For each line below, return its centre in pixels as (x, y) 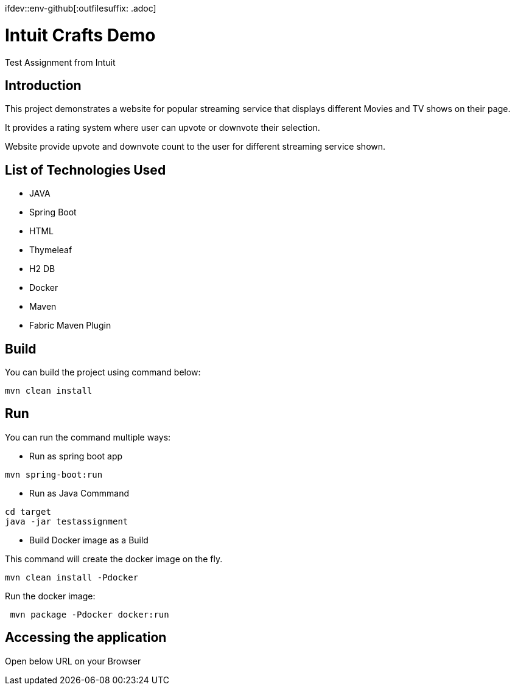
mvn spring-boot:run (54, 474)
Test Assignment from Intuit (60, 62)
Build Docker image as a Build (89, 540)
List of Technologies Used (86, 170)
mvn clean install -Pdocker (72, 577)
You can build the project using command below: (103, 372)
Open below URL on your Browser (73, 661)
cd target (28, 511)
